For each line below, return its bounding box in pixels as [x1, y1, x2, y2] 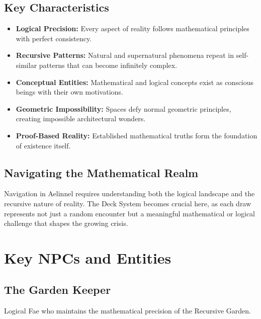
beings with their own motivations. [16, 87, 123, 97]
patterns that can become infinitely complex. [39, 59, 178, 70]
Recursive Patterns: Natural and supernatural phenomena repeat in [16, 50, 234, 60]
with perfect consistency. [16, 33, 92, 43]
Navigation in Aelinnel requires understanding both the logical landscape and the [4, 188, 255, 199]
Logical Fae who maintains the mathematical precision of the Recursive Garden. [4, 305, 251, 316]
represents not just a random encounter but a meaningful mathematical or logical [4, 208, 255, 218]
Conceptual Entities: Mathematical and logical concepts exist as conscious [16, 76, 254, 87]
